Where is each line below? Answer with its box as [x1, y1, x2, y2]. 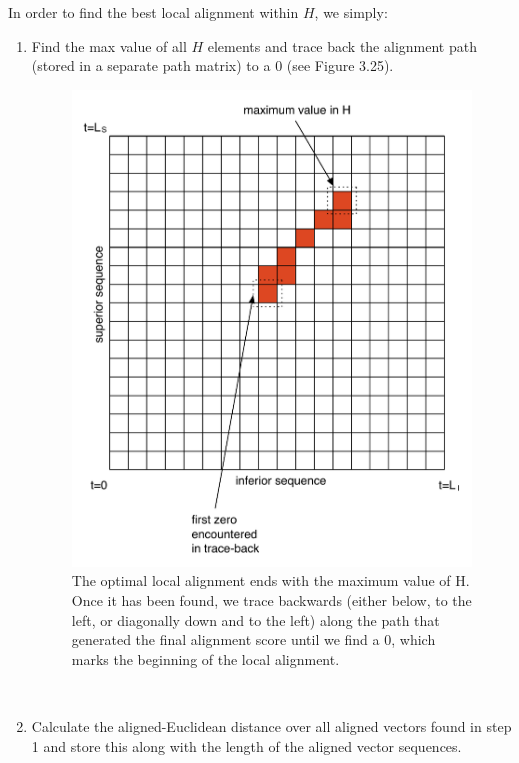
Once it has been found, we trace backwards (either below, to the [71, 590, 472, 611]
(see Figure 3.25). [286, 55, 394, 76]
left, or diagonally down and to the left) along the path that [71, 609, 440, 630]
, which [391, 629, 436, 650]
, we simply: [314, 2, 388, 22]
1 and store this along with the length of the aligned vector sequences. [31, 735, 462, 756]
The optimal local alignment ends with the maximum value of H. [71, 570, 470, 591]
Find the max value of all [31, 35, 187, 56]
